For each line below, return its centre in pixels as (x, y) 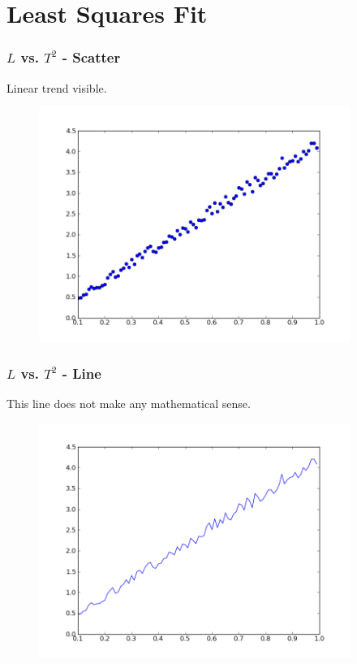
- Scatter (91, 57)
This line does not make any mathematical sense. (129, 403)
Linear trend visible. (57, 87)
